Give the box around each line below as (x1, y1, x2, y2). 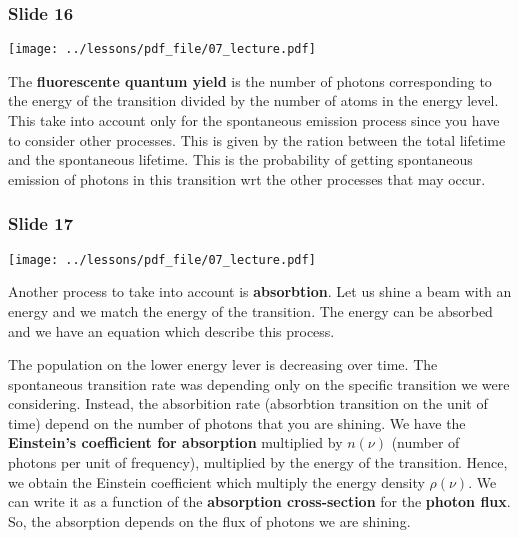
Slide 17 (8, 211, 74, 236)
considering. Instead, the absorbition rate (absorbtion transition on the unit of (8, 393, 488, 414)
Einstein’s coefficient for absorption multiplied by (8, 432, 343, 453)
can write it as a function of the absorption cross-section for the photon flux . (8, 491, 511, 512)
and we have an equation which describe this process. (8, 320, 335, 341)
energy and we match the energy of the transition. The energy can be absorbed (8, 300, 493, 321)
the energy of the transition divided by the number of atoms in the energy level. (8, 90, 499, 111)
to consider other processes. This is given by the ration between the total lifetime (8, 129, 506, 150)
